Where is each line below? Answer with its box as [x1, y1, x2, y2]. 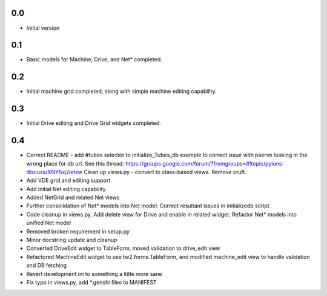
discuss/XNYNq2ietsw [26, 168, 83, 175]
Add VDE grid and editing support [26, 177, 111, 184]
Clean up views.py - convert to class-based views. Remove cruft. [84, 168, 246, 175]
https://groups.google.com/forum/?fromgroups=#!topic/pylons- [125, 160, 285, 167]
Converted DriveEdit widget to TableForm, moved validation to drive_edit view [26, 244, 220, 252]
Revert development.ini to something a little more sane [26, 270, 163, 277]
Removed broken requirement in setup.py [26, 227, 130, 235]
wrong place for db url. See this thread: [26, 160, 124, 167]
